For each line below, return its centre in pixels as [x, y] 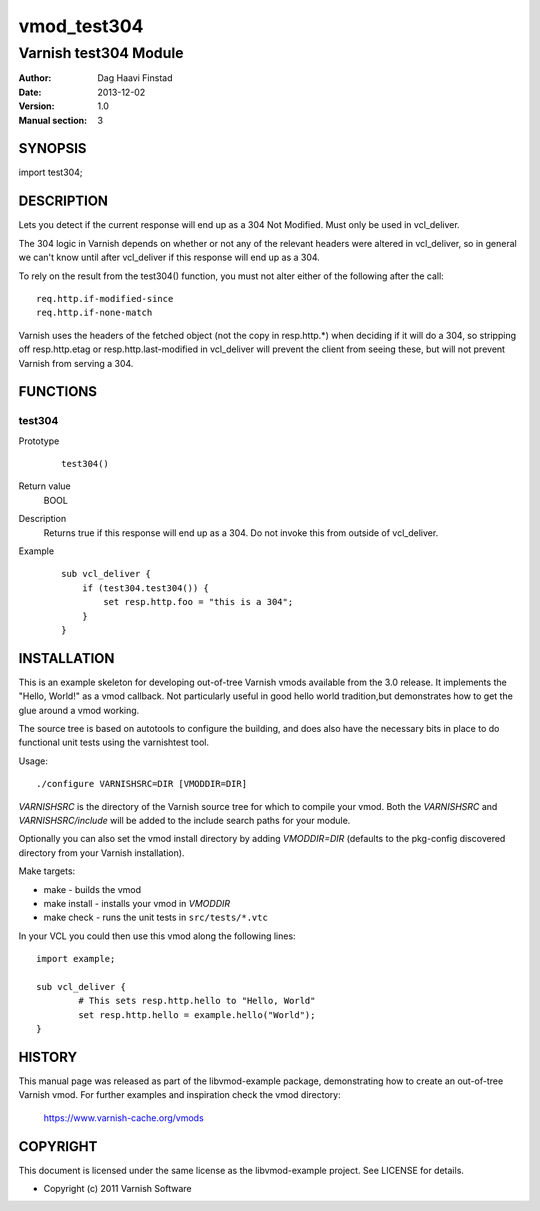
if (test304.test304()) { [145, 588]
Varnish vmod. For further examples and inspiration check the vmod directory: [179, 1095]
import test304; [50, 172]
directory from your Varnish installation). [101, 852]
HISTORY [48, 1056]
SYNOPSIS [52, 148]
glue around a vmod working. [79, 710]
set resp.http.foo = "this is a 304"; [198, 602]
